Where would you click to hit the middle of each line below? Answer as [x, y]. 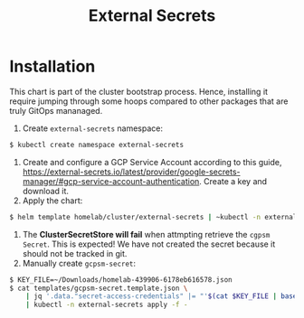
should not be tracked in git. [75, 253]
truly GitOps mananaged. [56, 110]
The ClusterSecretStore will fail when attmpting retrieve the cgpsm [146, 234]
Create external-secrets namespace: [92, 128]
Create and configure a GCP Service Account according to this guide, [152, 162]
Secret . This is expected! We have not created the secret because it [149, 244]
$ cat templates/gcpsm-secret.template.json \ [99, 288]
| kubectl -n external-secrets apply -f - [107, 305]
